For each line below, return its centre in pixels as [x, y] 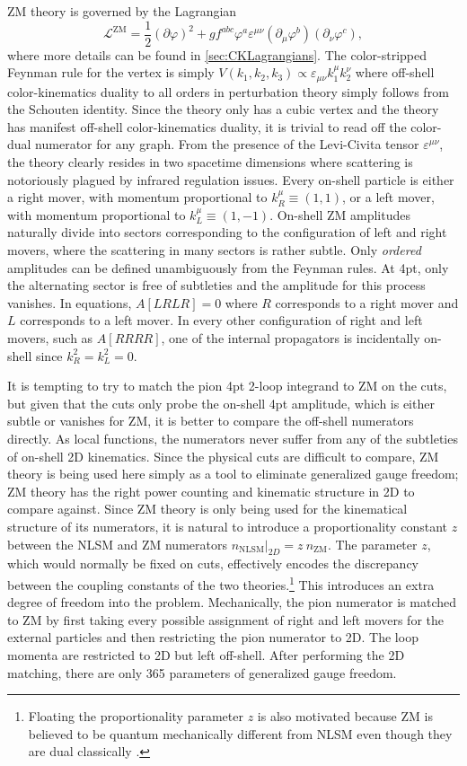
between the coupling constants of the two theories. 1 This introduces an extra [221, 583]
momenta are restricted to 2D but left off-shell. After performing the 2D [206, 654]
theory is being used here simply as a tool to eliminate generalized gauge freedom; [233, 474]
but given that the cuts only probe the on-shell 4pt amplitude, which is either [221, 403]
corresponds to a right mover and [367, 302]
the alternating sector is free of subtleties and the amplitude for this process [216, 285]
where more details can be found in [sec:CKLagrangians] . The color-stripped [217, 54]
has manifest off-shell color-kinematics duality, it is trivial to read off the [207, 126]
